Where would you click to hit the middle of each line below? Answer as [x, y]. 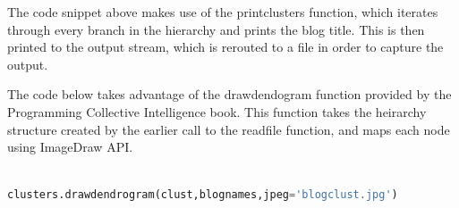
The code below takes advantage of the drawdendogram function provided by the [229, 94]
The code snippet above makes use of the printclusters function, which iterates [223, 12]
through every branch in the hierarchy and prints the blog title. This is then [216, 29]
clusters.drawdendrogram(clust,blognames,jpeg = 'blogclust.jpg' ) [203, 195]
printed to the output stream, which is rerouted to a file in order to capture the [225, 47]
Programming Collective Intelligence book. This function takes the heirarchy [217, 111]
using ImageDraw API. [70, 147]
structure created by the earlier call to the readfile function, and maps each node [229, 129]
